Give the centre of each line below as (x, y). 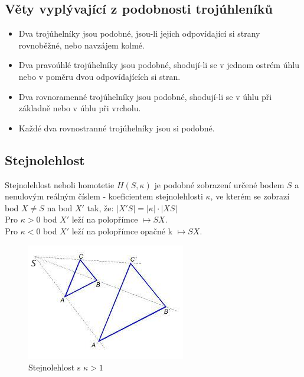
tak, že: (100, 207)
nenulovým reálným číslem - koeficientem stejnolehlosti (104, 196)
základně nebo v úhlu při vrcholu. (80, 108)
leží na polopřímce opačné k (122, 231)
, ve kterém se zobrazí (250, 196)
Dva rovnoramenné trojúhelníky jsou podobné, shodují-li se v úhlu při (145, 96)
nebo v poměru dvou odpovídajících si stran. (99, 76)
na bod (60, 207)
